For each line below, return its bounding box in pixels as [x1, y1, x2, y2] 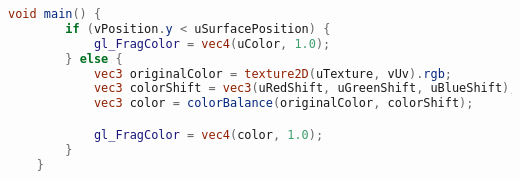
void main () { [8, 7, 102, 21]
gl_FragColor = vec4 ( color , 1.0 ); [93, 127, 324, 142]
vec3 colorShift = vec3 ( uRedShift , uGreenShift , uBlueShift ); [93, 81, 517, 96]
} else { [65, 51, 123, 66]
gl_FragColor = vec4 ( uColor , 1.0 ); [93, 36, 331, 51]
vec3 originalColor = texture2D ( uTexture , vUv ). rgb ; [93, 66, 452, 81]
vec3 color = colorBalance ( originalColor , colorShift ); [93, 96, 474, 111]
